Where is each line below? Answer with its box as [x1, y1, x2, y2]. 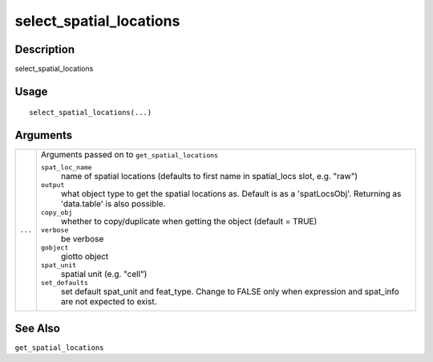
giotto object [60, 251, 109, 262]
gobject [40, 243, 69, 252]
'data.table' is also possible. [60, 198, 166, 209]
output [40, 181, 65, 189]
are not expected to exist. [60, 296, 157, 307]
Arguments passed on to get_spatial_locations [40, 149, 219, 161]
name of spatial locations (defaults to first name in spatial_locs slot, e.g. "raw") [60, 171, 358, 182]
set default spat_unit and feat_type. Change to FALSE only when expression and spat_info [60, 286, 400, 297]
